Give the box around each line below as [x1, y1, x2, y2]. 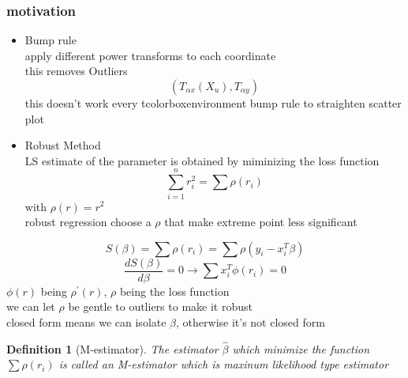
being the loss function [119, 282, 230, 299]
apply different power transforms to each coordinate [24, 47, 276, 63]
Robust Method [24, 137, 101, 153]
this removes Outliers [24, 62, 128, 79]
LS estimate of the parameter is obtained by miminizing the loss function [24, 152, 380, 168]
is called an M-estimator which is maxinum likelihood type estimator [58, 356, 389, 372]
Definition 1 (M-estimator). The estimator [6, 340, 219, 357]
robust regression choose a [24, 214, 152, 230]
